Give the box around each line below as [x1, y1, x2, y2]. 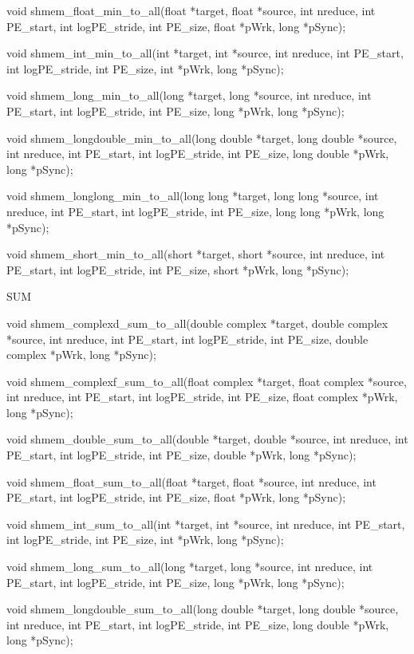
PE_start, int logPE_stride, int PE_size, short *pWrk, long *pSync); [6, 261, 349, 278]
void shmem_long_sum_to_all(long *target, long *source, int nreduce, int [6, 558, 373, 575]
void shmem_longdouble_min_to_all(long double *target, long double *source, [6, 129, 397, 146]
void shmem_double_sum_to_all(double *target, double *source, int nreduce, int [6, 431, 408, 447]
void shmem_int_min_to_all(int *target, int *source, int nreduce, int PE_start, [6, 45, 404, 61]
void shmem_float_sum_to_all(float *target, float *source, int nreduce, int [6, 473, 377, 490]
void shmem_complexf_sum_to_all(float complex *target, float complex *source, [6, 372, 407, 389]
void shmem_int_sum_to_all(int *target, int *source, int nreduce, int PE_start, [6, 515, 405, 532]
